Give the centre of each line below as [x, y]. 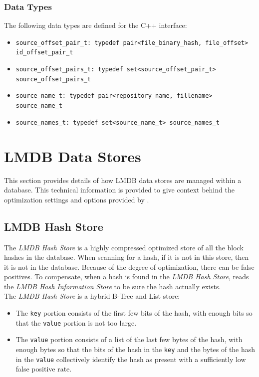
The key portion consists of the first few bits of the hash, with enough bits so [134, 313]
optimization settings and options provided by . [77, 199]
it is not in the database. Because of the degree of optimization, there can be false [129, 267]
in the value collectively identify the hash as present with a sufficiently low [131, 359]
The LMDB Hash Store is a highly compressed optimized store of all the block [124, 247]
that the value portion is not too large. [76, 322]
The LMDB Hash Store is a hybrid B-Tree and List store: [92, 296]
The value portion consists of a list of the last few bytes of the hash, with [129, 339]
